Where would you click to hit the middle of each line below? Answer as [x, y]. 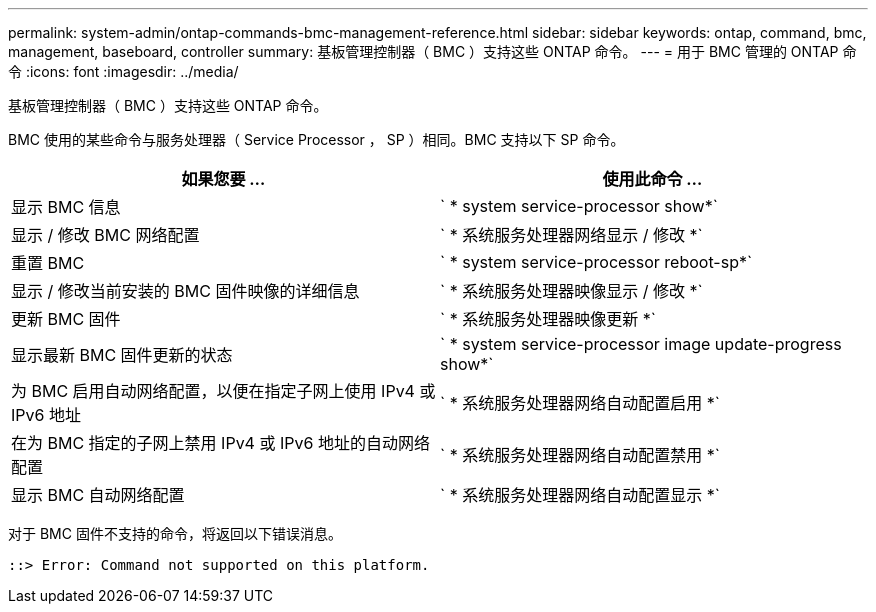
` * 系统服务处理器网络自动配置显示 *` [580, 495]
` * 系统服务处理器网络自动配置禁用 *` [580, 455]
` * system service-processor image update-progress [641, 344]
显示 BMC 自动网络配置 [98, 495]
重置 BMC [48, 263]
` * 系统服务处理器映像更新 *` [548, 319]
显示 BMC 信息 [66, 207]
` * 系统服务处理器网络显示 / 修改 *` [571, 235]
